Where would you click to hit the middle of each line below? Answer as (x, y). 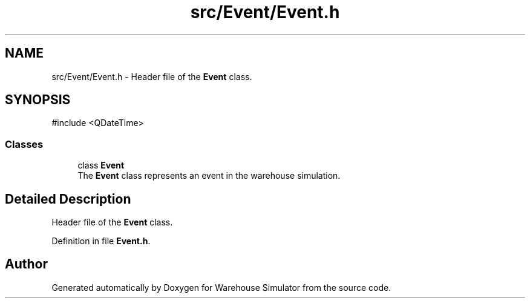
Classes (24, 144)
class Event (101, 165)
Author (26, 264)
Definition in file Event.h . (101, 241)
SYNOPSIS (38, 100)
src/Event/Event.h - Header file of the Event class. (152, 76)
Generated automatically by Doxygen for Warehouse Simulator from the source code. (221, 287)
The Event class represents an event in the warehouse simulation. (209, 176)
